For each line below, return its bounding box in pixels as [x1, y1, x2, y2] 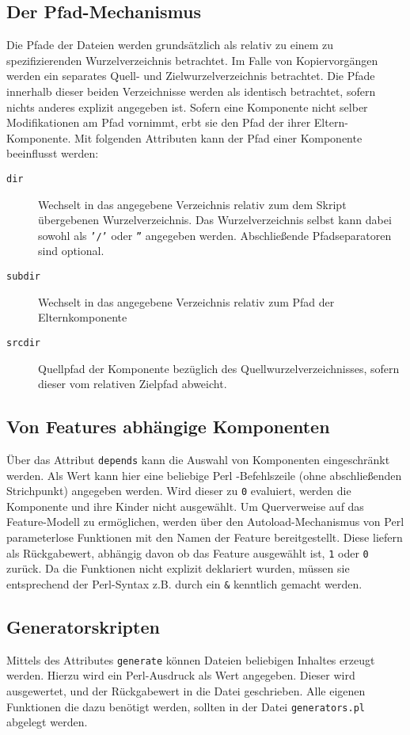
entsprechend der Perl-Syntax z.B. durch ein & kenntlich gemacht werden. [6, 575, 363, 592]
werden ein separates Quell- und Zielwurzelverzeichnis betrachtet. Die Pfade [6, 67, 375, 84]
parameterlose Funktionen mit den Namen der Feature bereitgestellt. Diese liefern [6, 529, 403, 546]
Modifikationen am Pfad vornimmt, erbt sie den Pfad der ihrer [6, 114, 311, 131]
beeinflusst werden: [6, 145, 99, 162]
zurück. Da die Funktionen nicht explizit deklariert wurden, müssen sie [6, 560, 350, 577]
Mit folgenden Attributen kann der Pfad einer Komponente [74, 129, 363, 146]
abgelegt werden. [6, 714, 88, 730]
